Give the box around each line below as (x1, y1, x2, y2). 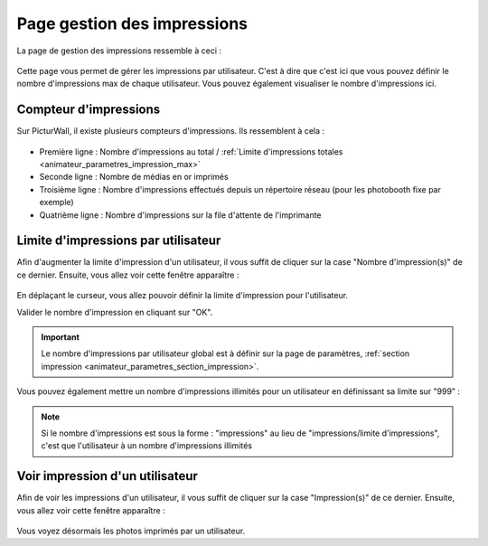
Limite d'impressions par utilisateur (16, 233, 221, 249)
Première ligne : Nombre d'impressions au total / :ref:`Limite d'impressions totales (39, 146, 343, 157)
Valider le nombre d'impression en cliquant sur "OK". (16, 306, 213, 317)
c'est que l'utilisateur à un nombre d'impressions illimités (41, 440, 253, 451)
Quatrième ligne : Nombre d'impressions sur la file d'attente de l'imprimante (39, 209, 322, 221)
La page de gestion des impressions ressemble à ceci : (16, 45, 221, 56)
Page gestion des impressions (16, 14, 249, 33)
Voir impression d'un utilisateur (16, 468, 199, 484)
